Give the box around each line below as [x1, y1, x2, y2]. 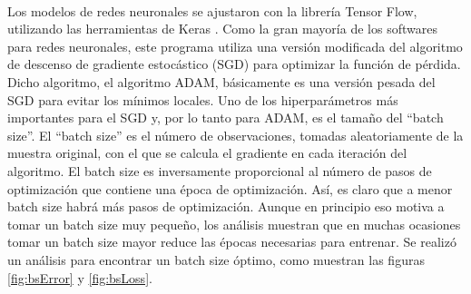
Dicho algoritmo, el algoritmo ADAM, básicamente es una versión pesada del [7, 72, 436, 91]
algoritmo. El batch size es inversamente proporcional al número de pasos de [7, 161, 432, 180]
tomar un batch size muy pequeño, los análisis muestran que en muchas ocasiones [7, 214, 461, 233]
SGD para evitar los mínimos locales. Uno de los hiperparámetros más [7, 90, 398, 109]
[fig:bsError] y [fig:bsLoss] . [7, 268, 152, 287]
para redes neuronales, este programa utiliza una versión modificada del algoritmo [7, 36, 463, 55]
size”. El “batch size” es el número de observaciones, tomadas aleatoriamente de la [7, 125, 464, 144]
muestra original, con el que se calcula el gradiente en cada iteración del [7, 143, 407, 162]
